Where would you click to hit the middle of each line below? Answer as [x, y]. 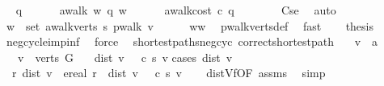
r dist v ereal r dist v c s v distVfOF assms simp [169, 73]
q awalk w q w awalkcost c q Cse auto [176, 10]
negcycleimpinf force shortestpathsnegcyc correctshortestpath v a [192, 41]
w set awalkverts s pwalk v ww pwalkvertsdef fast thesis [190, 25]
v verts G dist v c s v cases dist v [125, 57]
